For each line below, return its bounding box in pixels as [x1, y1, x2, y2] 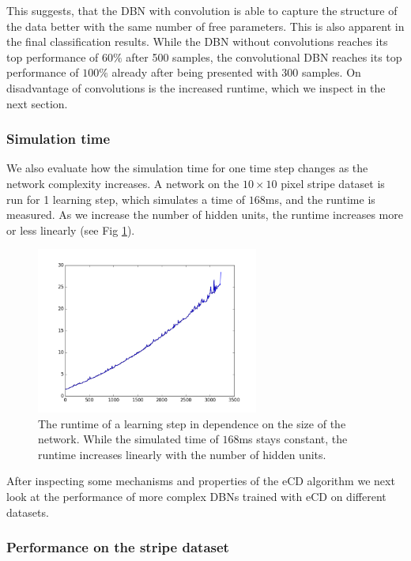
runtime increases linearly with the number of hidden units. [38, 446, 326, 462]
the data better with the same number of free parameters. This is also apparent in [6, 17, 405, 34]
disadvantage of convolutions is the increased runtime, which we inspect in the [6, 79, 386, 96]
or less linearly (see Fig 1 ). [6, 221, 135, 238]
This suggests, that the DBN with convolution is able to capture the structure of [6, 2, 398, 18]
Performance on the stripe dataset [6, 537, 229, 557]
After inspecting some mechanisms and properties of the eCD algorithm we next [6, 473, 395, 489]
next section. [6, 95, 68, 111]
